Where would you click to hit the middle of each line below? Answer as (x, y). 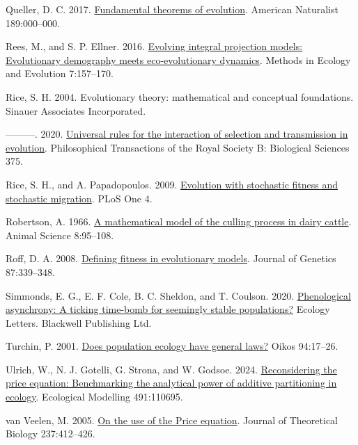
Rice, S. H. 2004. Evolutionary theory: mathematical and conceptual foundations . (180, 96)
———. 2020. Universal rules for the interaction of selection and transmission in (177, 134)
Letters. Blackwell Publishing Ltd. (79, 322)
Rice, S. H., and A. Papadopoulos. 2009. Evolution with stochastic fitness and (172, 184)
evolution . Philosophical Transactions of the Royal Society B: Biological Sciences (178, 147)
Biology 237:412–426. (50, 434)
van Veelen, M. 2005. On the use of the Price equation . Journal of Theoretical (172, 420)
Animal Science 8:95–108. (60, 235)
